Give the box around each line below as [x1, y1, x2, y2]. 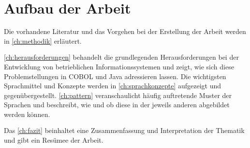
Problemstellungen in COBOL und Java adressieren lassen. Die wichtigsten [4, 71, 226, 81]
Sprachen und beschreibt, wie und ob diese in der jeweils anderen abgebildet [4, 99, 230, 110]
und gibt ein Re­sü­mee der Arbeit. [4, 135, 103, 145]
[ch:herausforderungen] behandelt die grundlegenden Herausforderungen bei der [4, 52, 239, 62]
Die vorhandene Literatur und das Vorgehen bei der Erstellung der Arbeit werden [4, 26, 246, 36]
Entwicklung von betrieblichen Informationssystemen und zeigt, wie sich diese [4, 61, 234, 71]
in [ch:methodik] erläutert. [4, 35, 82, 46]
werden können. [4, 109, 50, 119]
